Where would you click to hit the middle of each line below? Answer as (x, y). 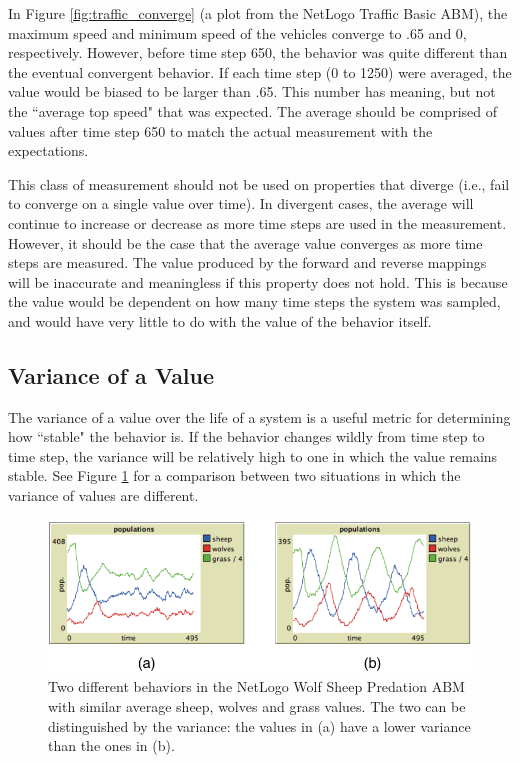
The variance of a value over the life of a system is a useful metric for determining (259, 416)
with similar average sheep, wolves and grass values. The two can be (257, 705)
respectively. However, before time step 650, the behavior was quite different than (258, 52)
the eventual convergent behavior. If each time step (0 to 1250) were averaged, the (260, 71)
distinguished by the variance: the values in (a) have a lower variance (259, 725)
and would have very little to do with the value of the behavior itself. (220, 320)
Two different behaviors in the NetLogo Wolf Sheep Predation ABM (256, 686)
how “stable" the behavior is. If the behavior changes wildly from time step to (246, 436)
